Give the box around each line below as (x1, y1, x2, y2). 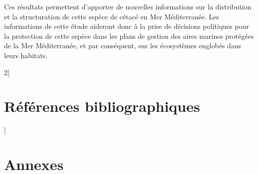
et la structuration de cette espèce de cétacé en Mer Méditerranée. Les (4, 11, 220, 21)
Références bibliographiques (4, 96, 200, 116)
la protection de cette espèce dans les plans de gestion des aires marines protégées (4, 30, 254, 41)
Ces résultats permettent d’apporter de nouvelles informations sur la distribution (4, 1, 252, 11)
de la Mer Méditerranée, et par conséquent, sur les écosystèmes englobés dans (4, 40, 242, 51)
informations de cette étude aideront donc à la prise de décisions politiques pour (4, 21, 249, 31)
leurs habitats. (4, 50, 48, 60)
